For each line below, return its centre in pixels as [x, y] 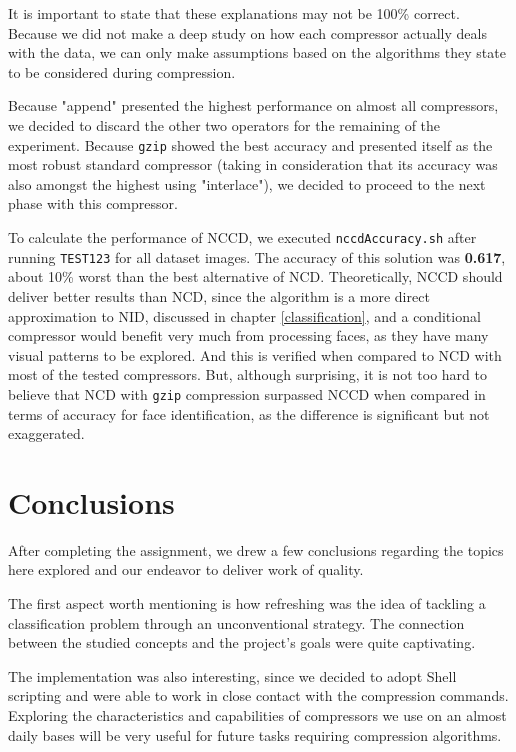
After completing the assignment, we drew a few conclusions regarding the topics [256, 549]
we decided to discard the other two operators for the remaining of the [224, 124]
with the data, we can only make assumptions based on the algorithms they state [257, 52]
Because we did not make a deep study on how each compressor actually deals [247, 32]
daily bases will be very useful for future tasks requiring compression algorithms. [255, 734]
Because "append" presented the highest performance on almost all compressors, [253, 105]
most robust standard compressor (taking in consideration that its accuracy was [253, 164]
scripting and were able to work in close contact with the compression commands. [258, 695]
